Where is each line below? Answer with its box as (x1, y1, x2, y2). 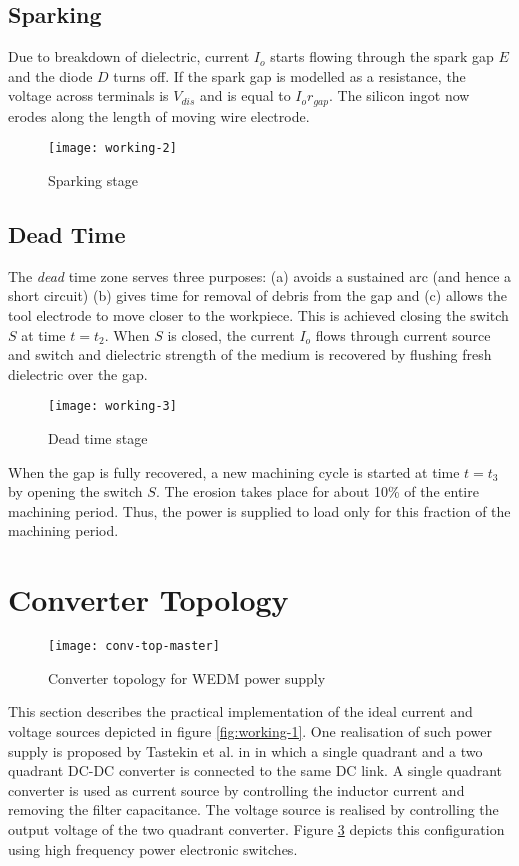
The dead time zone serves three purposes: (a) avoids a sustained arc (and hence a (8, 265, 512, 286)
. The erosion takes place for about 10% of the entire (155, 481, 479, 502)
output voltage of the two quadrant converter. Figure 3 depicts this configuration (8, 819, 505, 840)
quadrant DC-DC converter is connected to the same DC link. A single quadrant (8, 760, 503, 781)
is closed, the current (167, 324, 295, 345)
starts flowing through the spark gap (270, 46, 494, 67)
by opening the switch (8, 481, 143, 502)
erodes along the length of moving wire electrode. (8, 105, 310, 126)
